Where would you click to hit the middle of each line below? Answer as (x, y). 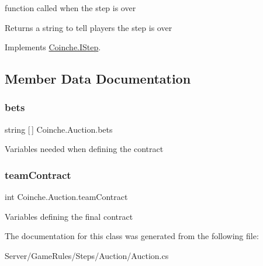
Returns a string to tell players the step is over (89, 27)
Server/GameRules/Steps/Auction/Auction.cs (87, 255)
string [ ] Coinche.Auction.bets (59, 129)
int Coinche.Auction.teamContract (66, 197)
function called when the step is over (70, 8)
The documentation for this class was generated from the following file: (132, 236)
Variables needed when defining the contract (84, 149)
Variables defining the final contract (69, 216)
